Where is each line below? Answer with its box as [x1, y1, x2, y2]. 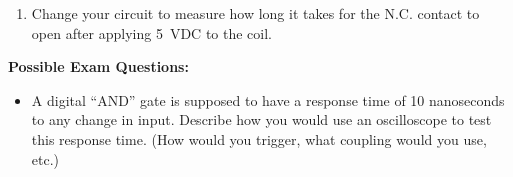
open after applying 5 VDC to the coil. [31, 22, 272, 43]
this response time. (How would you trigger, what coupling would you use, [31, 128, 487, 149]
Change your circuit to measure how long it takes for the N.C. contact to [31, 3, 480, 23]
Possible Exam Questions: [8, 56, 189, 77]
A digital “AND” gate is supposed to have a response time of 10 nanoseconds [31, 89, 505, 110]
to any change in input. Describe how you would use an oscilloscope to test [31, 109, 492, 130]
